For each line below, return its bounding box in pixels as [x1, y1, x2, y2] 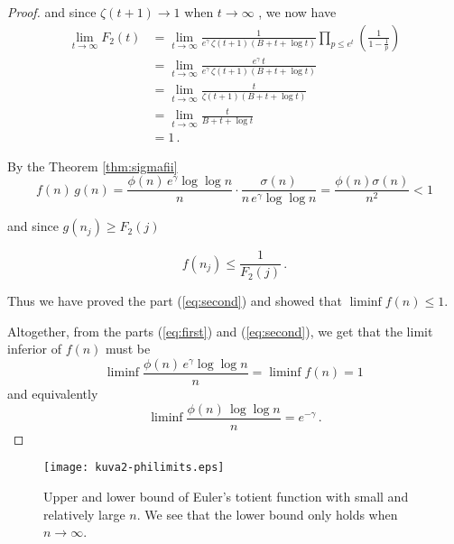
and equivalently [7, 384, 98, 403]
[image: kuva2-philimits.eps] [43, 461, 225, 475]
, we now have [258, 3, 337, 21]
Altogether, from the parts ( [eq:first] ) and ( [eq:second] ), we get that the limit [7, 321, 433, 340]
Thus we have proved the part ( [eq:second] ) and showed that [7, 291, 342, 310]
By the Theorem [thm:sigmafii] [7, 156, 178, 175]
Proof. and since [7, 3, 97, 21]
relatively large [43, 504, 125, 523]
